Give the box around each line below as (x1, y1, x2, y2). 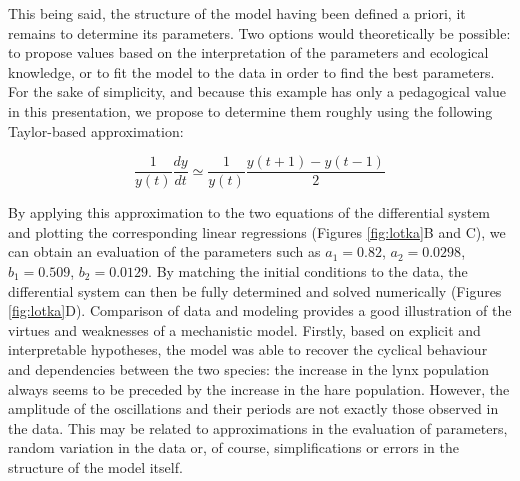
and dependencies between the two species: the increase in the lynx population (8, 358, 489, 379)
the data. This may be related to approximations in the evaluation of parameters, (8, 417, 508, 438)
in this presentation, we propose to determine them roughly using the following (8, 100, 493, 121)
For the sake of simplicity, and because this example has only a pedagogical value (8, 81, 506, 102)
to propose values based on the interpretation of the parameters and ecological (8, 42, 489, 63)
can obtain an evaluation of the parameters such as (8, 241, 321, 262)
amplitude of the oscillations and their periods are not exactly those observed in (8, 398, 499, 419)
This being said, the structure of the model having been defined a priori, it (8, 3, 466, 23)
